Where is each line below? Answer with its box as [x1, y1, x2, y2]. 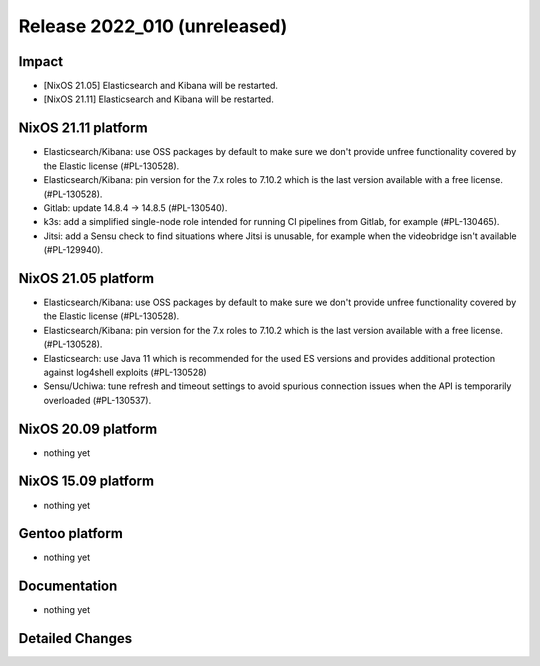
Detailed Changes [18, 630, 133, 647]
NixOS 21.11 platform [18, 120, 149, 137]
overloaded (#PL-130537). [43, 394, 152, 406]
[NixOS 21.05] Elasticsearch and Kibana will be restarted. [43, 80, 279, 92]
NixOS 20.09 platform [18, 420, 158, 437]
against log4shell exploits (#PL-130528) [43, 366, 207, 378]
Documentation [18, 578, 118, 595]
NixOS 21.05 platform [18, 270, 155, 287]
